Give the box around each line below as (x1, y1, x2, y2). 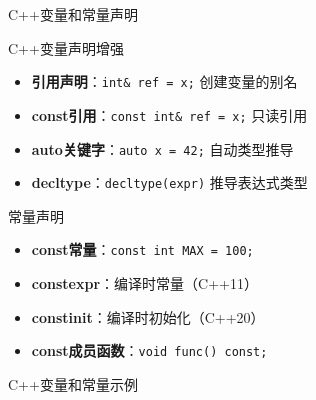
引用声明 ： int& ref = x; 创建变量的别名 (31, 71, 298, 92)
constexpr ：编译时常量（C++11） (31, 273, 258, 294)
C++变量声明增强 (8, 37, 124, 58)
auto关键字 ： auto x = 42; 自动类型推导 (31, 138, 294, 159)
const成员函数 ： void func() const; (31, 340, 268, 361)
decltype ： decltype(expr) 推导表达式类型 (31, 172, 308, 193)
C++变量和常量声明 (8, 4, 138, 24)
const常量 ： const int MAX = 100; (31, 239, 254, 260)
